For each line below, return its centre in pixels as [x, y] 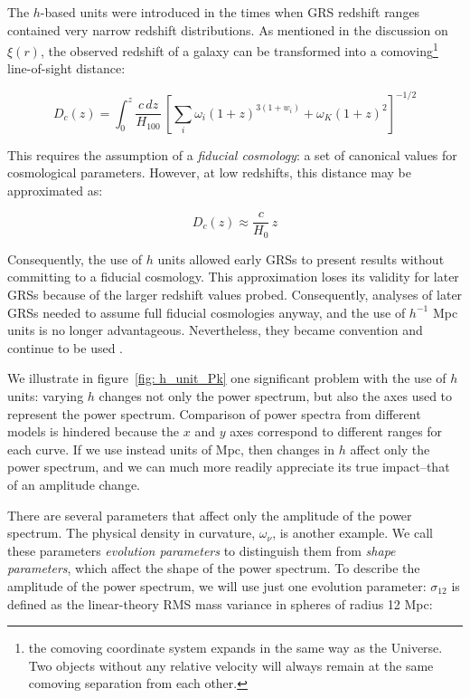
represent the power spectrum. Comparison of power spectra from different [214, 413]
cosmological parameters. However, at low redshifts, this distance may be [210, 172]
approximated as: [55, 190]
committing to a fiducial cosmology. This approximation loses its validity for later [233, 277]
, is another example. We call [352, 533]
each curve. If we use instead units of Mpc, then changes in [171, 449]
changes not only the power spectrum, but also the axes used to [276, 395]
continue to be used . [66, 347]
